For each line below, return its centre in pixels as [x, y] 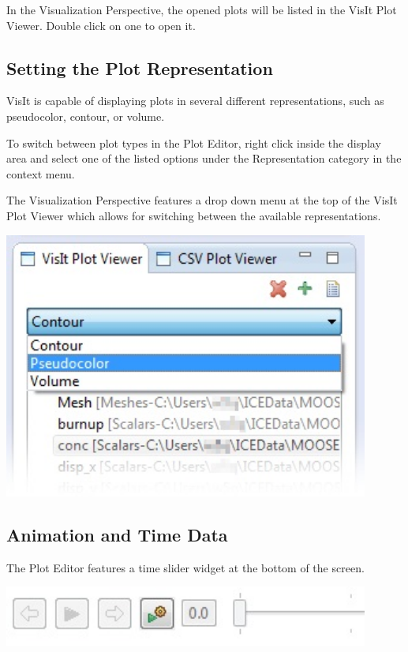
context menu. [41, 173]
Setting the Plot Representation [140, 67]
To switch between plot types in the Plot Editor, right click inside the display [194, 142]
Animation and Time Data [117, 535]
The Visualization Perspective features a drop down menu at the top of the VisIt [202, 200]
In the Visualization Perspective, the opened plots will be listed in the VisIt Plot [202, 9]
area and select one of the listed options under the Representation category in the [204, 158]
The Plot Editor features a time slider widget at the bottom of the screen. [185, 567]
